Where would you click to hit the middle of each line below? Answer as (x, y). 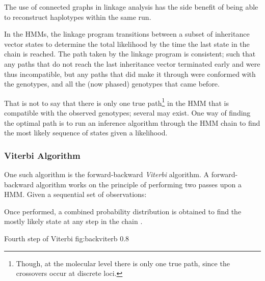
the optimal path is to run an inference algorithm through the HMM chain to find (132, 122)
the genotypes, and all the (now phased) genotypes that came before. (112, 84)
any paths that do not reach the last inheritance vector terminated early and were (132, 63)
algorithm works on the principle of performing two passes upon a (139, 184)
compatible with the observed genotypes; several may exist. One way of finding (127, 113)
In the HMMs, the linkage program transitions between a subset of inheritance (127, 34)
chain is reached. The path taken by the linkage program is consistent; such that (130, 54)
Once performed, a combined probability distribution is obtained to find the (123, 211)
